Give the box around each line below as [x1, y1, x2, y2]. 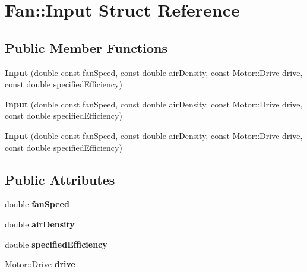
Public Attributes [5, 170, 115, 188]
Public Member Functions [5, 38, 167, 56]
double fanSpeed [5, 198, 69, 210]
